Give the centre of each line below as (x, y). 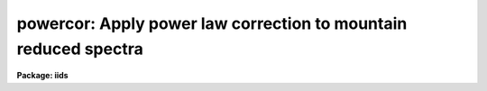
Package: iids (42, 76)
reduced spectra (80, 49)
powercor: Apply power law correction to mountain (212, 23)
